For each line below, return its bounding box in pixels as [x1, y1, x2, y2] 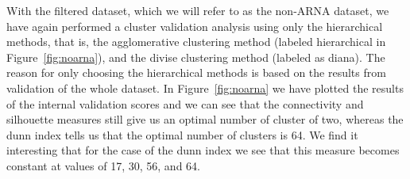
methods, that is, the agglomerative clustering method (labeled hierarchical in [6, 33, 386, 50]
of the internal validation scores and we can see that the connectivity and [6, 95, 364, 112]
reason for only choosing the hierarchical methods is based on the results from [6, 64, 386, 81]
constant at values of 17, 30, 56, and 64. [6, 157, 200, 173]
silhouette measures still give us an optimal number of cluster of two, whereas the [6, 111, 404, 128]
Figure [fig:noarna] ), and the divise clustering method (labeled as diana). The [6, 48, 385, 65]
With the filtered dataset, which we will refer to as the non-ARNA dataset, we [6, 2, 389, 18]
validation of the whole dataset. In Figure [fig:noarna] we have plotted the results [6, 79, 404, 96]
